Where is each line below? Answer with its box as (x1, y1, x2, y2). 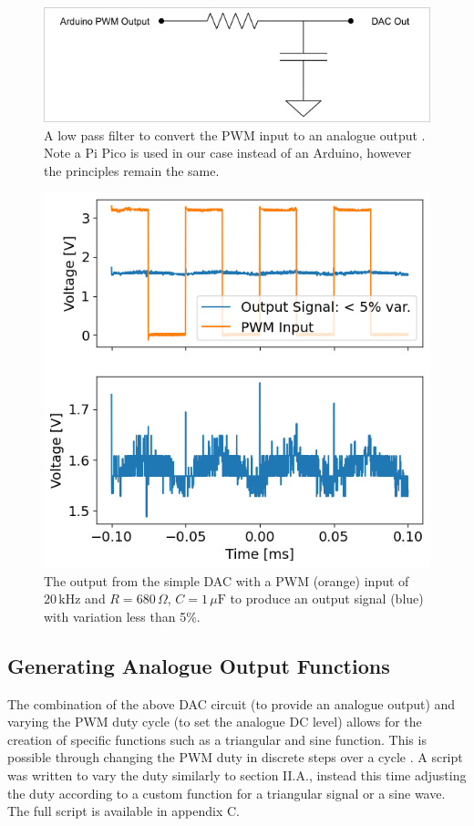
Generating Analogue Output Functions (7, 651, 390, 679)
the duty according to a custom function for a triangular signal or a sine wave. (7, 783, 446, 802)
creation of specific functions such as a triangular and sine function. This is (7, 729, 427, 749)
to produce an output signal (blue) (230, 589, 424, 608)
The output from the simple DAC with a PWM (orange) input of (44, 571, 409, 590)
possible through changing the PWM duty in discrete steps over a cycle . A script (7, 748, 463, 767)
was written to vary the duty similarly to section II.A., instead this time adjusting (7, 766, 467, 784)
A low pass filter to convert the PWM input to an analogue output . (44, 125, 426, 144)
